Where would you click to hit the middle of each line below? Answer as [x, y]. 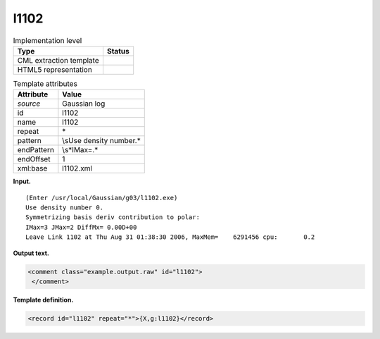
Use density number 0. [65, 208]
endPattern [36, 150]
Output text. [31, 253]
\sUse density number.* [101, 141]
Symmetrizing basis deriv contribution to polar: [113, 217]
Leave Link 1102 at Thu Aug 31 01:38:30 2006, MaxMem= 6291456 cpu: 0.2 [170, 237]
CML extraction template [58, 60]
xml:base [32, 168]
